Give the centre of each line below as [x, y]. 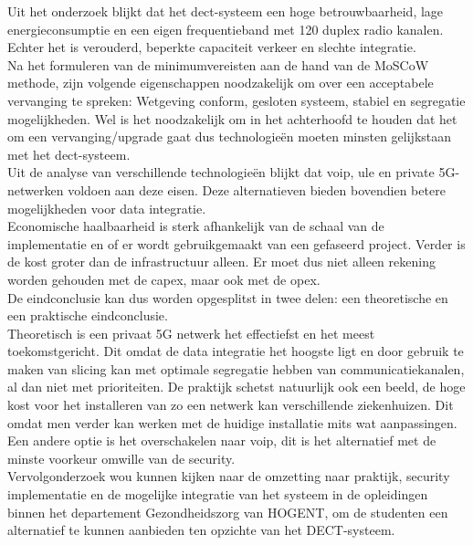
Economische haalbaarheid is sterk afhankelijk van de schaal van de [196, 226]
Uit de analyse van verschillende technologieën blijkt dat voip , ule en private [221, 172]
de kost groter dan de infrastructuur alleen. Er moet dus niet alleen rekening [221, 262]
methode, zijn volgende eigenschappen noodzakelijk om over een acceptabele [221, 83]
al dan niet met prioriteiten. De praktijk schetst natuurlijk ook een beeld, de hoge [236, 387]
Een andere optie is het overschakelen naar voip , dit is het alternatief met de [222, 440]
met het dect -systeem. [69, 154]
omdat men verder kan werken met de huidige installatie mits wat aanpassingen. [232, 422]
